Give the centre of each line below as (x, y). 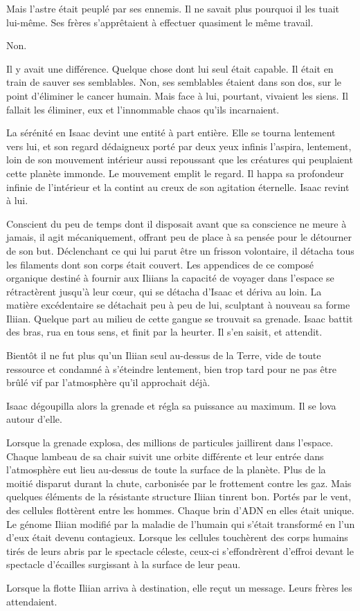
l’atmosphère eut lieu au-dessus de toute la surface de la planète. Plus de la (166, 469)
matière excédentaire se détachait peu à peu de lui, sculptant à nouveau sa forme (178, 305)
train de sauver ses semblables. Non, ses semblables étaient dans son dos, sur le (174, 82)
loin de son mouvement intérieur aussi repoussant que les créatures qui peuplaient (180, 159)
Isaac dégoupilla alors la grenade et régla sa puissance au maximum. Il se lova (171, 405)
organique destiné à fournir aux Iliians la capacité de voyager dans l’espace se (170, 278)
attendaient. (32, 601)
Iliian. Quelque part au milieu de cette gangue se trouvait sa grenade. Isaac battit (180, 318)
